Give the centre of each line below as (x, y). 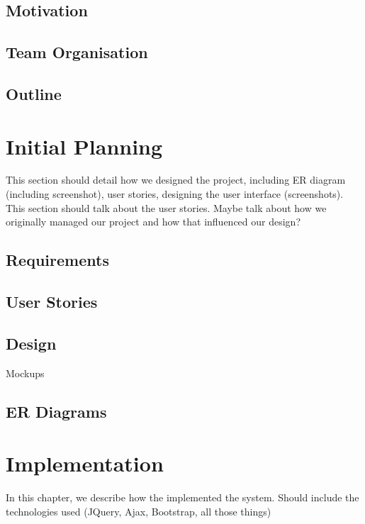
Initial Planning (84, 146)
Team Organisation (77, 52)
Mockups (25, 373)
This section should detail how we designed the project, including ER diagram (176, 180)
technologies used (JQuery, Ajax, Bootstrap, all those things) (139, 511)
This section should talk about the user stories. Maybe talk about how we (166, 207)
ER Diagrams (56, 411)
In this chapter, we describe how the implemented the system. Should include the (182, 497)
